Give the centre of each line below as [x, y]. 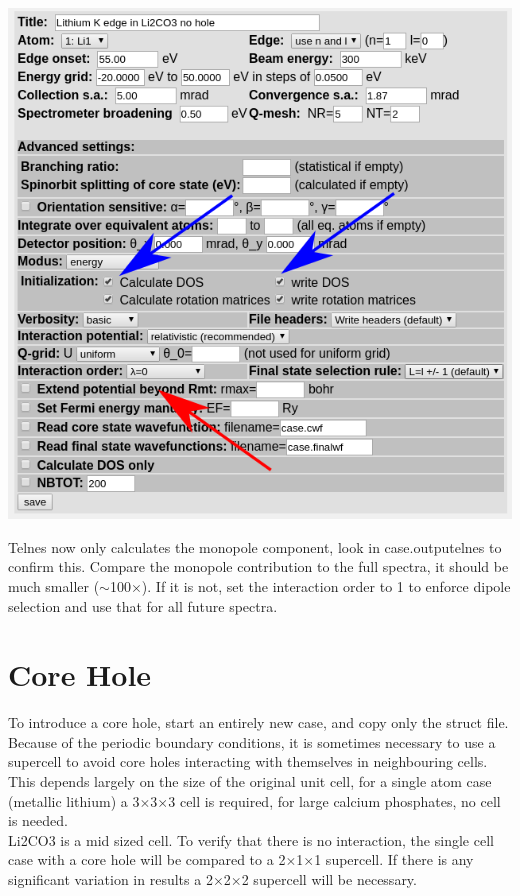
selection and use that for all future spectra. [143, 605]
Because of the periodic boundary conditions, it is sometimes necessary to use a [252, 741]
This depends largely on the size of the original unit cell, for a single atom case [250, 781]
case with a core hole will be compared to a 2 [147, 859]
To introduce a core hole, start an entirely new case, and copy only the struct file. [258, 722]
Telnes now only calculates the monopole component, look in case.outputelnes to [255, 546]
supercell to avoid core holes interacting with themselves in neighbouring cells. [248, 761]
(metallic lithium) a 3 [74, 800]
